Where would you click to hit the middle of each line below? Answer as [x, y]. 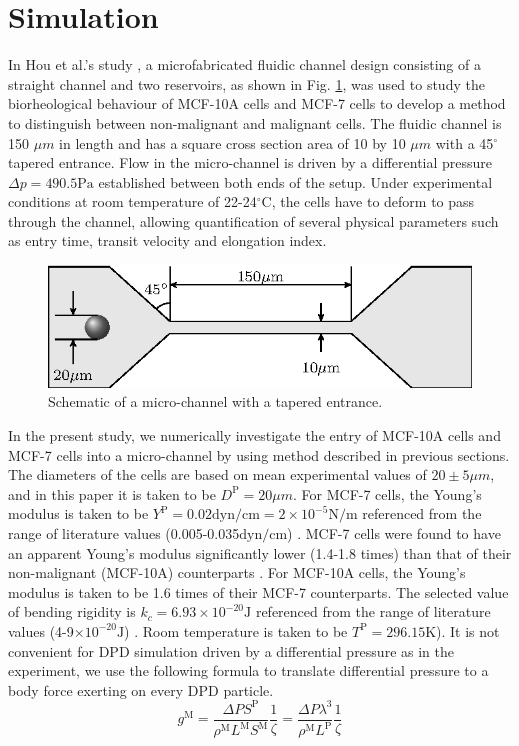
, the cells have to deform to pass [373, 201]
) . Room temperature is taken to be [236, 630]
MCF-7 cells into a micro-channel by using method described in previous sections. [259, 454]
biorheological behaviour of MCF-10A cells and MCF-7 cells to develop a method [257, 103]
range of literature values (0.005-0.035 [124, 533]
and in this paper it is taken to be [112, 493]
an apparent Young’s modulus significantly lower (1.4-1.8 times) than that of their [260, 552]
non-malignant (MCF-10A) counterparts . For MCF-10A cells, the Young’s [237, 572]
